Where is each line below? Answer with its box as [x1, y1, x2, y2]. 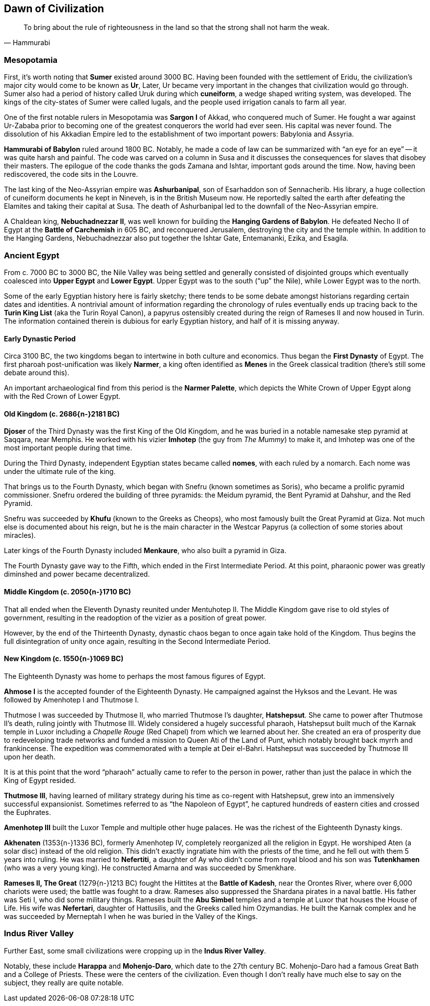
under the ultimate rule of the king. [4, 467, 116, 476]
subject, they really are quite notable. [4, 978, 124, 987]
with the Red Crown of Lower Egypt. [4, 392, 121, 401]
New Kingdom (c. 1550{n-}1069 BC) [4, 654, 124, 663]
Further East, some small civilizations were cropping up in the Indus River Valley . [4, 946, 266, 955]
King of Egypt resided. [4, 776, 76, 784]
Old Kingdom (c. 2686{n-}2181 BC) [4, 409, 120, 418]
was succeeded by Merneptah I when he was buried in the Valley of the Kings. [4, 912, 258, 921]
